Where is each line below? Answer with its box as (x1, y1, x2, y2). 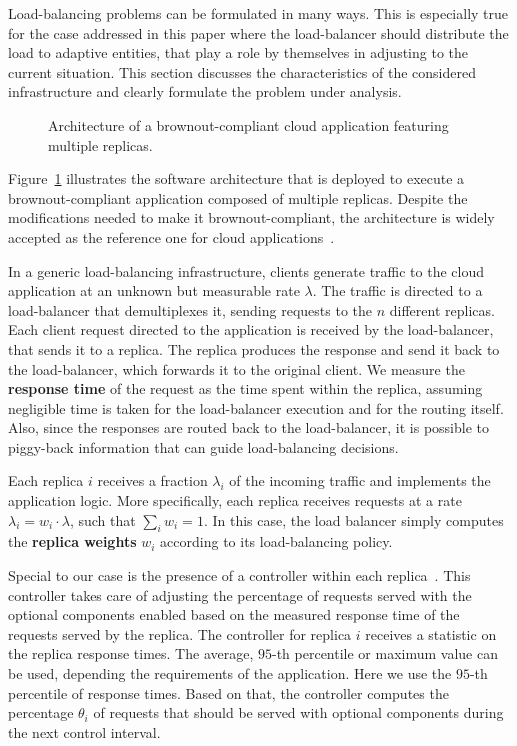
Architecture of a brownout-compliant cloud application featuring (48, 114, 449, 135)
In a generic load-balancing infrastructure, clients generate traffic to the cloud (8, 260, 484, 281)
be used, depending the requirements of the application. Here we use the (8, 663, 452, 684)
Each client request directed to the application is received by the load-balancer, (8, 319, 494, 340)
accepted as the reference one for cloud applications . (8, 226, 335, 247)
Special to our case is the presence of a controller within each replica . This (8, 565, 471, 586)
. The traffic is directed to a (312, 280, 483, 301)
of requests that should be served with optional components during (93, 702, 504, 723)
